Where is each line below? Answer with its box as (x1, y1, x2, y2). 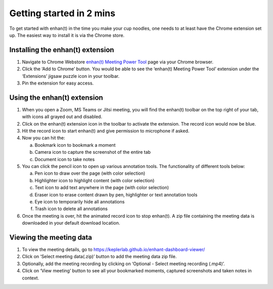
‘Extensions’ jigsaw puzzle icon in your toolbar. (22, 73, 120, 79)
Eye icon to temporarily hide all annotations (34, 199, 125, 204)
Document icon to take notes (34, 156, 95, 162)
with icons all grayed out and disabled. (22, 114, 103, 120)
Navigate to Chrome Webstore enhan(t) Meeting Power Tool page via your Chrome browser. (22, 59, 213, 65)
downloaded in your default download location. (22, 220, 120, 226)
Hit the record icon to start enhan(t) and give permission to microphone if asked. (22, 128, 190, 134)
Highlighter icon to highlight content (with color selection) (34, 177, 155, 183)
